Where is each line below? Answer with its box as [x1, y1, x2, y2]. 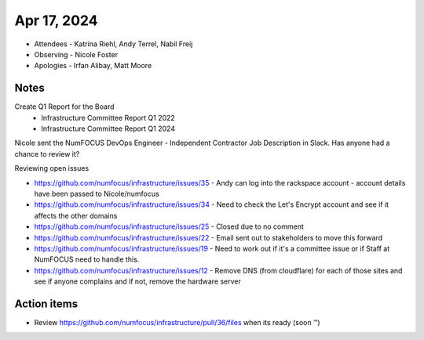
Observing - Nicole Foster [34, 49, 118, 59]
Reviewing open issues [14, 164, 90, 173]
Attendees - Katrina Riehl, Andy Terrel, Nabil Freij [34, 39, 193, 49]
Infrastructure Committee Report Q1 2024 [41, 124, 176, 133]
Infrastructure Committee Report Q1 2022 [41, 113, 176, 122]
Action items [14, 297, 79, 310]
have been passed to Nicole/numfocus [34, 189, 160, 198]
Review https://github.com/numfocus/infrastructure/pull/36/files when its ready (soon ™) [34, 318, 321, 327]
